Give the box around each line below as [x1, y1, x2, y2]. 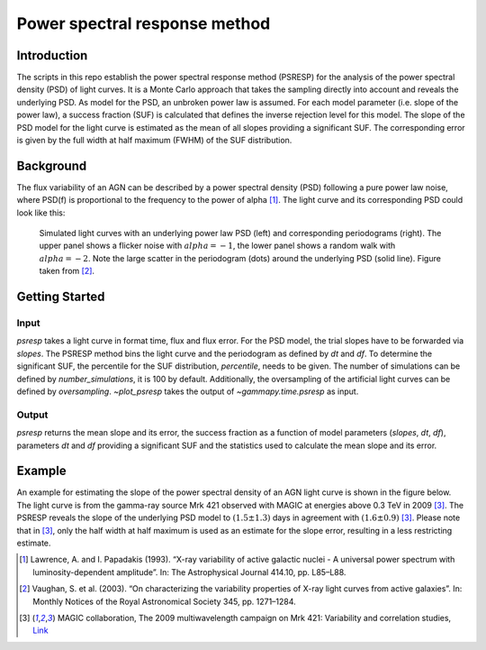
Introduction [16, 48, 88, 63]
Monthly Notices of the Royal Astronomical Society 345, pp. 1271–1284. [32, 596, 296, 607]
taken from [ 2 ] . [39, 266, 94, 277]
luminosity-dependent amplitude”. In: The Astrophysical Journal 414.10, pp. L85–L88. [32, 566, 346, 577]
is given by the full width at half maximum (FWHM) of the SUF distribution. [16, 135, 292, 146]
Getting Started [16, 289, 105, 305]
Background [16, 158, 87, 173]
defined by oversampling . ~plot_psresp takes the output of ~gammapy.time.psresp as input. [16, 386, 359, 397]
